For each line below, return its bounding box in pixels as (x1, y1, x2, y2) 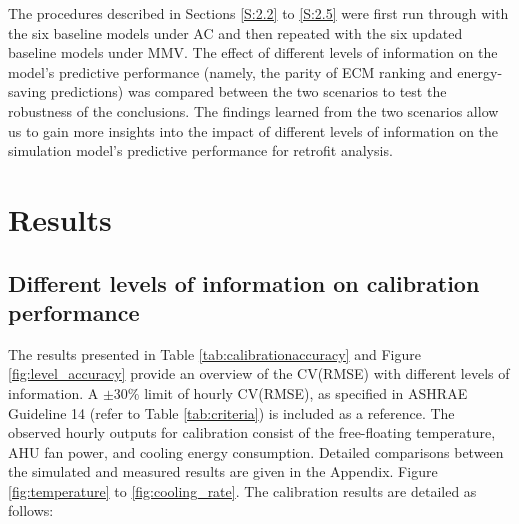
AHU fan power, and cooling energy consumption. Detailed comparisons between (8, 441, 504, 462)
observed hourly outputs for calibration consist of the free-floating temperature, (8, 422, 496, 443)
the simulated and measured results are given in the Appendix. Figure (8, 461, 438, 482)
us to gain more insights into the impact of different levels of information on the (8, 120, 499, 141)
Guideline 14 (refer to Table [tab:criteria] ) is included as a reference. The (8, 402, 455, 423)
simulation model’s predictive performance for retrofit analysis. (8, 140, 393, 161)
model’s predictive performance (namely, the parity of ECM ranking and (8, 61, 453, 82)
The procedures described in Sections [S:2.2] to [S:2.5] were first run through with (8, 3, 509, 23)
